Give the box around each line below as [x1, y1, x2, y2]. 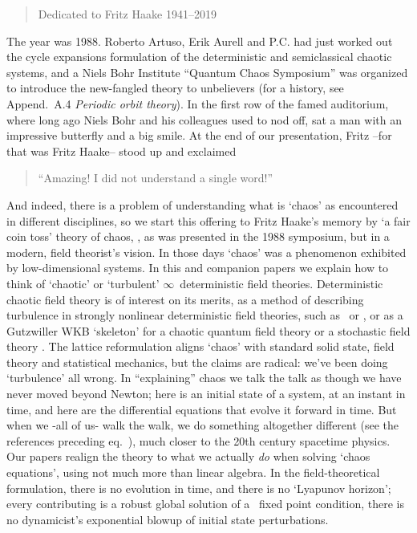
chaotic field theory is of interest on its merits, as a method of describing [6, 291, 364, 307]
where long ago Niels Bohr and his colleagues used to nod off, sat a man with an [6, 111, 402, 128]
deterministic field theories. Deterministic [180, 275, 383, 291]
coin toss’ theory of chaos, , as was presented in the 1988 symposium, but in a [6, 228, 390, 245]
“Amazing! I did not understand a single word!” [38, 169, 273, 186]
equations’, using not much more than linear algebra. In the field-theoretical [6, 464, 380, 481]
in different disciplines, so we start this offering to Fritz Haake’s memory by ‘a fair [6, 212, 411, 229]
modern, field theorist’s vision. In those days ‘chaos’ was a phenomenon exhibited [6, 243, 407, 260]
